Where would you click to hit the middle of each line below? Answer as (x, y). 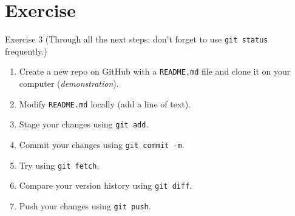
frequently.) (26, 51)
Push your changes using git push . (85, 205)
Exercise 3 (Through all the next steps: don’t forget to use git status (137, 39)
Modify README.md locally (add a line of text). (105, 103)
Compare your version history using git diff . (106, 185)
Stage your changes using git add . (84, 124)
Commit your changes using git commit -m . (102, 144)
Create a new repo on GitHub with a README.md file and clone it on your (155, 71)
